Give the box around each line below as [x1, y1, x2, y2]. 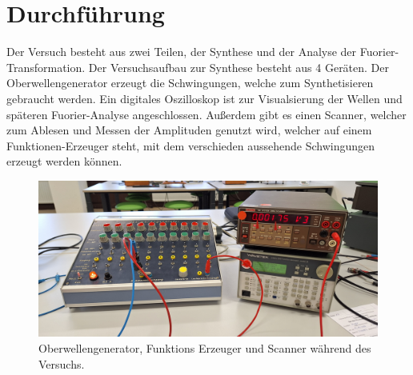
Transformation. [6, 58, 86, 75]
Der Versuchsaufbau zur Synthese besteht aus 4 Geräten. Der [88, 58, 390, 75]
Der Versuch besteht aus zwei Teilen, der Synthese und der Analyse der [6, 43, 357, 60]
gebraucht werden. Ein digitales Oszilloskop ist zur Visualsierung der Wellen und [6, 90, 403, 106]
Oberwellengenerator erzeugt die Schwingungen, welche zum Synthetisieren [6, 74, 374, 91]
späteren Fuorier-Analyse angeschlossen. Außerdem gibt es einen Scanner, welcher [6, 106, 407, 122]
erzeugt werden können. [6, 153, 122, 170]
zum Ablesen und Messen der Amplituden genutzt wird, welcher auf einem [6, 122, 372, 138]
